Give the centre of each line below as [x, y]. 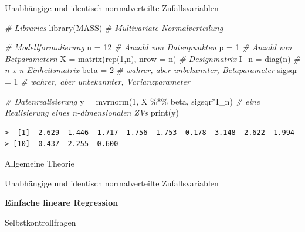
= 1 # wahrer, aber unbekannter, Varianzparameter [97, 81]
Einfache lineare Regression [62, 202]
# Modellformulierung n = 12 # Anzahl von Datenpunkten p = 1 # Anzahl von [148, 47]
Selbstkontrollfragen [40, 222]
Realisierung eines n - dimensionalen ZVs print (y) [92, 112]
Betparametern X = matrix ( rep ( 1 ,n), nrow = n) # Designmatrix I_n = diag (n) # [152, 58]
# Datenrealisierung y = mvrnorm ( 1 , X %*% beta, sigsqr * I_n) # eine [133, 101]
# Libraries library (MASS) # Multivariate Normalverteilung [114, 27]
